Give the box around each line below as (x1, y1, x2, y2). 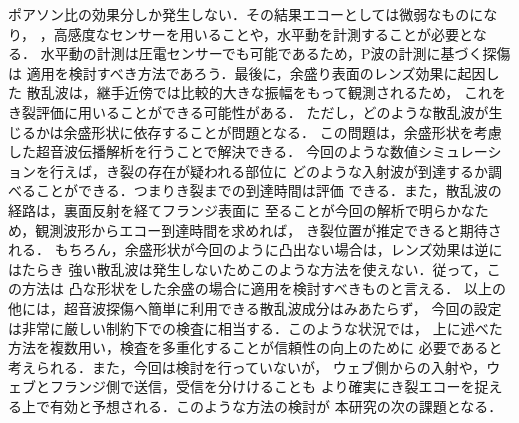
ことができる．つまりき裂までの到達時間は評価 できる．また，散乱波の (35, 180, 502, 201)
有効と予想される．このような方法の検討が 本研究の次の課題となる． (49, 395, 503, 416)
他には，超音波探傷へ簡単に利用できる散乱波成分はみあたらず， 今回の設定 (8, 297, 502, 318)
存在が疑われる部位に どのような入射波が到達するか (147, 160, 488, 181)
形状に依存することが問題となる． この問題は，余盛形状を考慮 (91, 121, 502, 142)
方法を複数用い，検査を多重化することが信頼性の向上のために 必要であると (8, 337, 503, 358)
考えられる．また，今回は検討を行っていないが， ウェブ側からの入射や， (8, 356, 487, 377)
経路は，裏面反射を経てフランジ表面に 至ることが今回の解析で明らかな (8, 199, 475, 220)
